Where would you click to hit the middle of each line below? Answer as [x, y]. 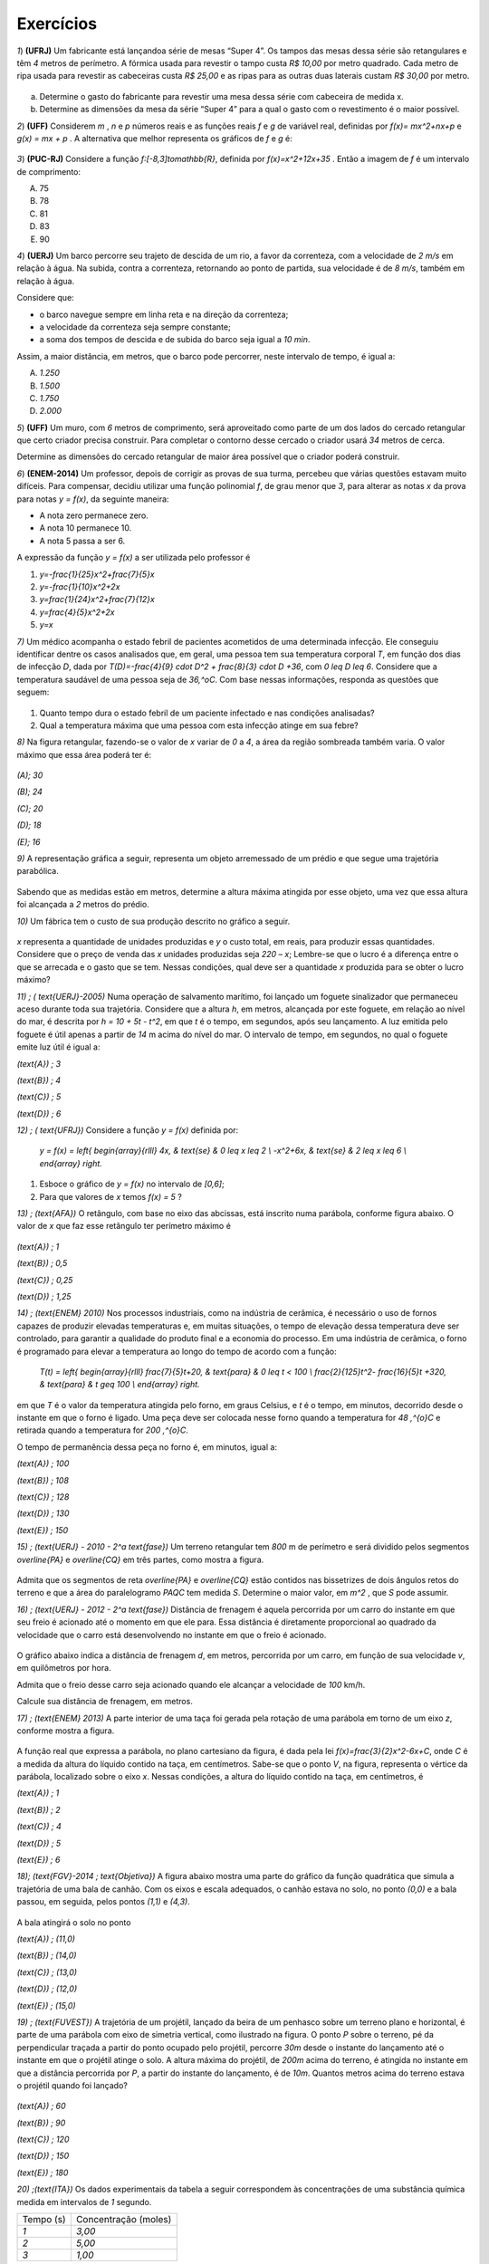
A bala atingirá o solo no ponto [74, 1922]
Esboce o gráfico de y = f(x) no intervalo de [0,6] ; [132, 1184]
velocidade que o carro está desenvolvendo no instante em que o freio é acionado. [172, 1635]
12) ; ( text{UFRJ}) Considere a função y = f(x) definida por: [128, 1130]
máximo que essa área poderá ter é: [84, 754]
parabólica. [38, 871]
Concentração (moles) [124, 2220]
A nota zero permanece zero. [94, 515]
